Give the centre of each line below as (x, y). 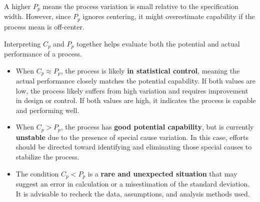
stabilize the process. (47, 157)
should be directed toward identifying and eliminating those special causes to (134, 147)
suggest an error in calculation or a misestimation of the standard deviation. (133, 184)
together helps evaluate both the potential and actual (158, 43)
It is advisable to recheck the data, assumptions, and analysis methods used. (133, 193)
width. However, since (37, 16)
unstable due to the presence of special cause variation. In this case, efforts (132, 137)
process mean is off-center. (44, 26)
